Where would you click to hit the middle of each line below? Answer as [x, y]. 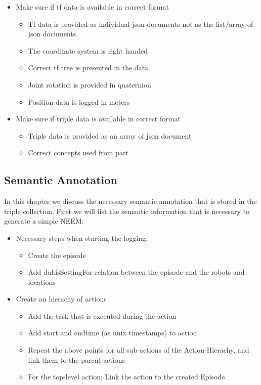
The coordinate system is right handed [88, 50]
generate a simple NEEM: [44, 221]
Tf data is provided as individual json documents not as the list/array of [141, 24]
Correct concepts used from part [78, 153]
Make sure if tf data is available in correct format [92, 7]
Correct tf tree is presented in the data [88, 68]
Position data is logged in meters [79, 101]
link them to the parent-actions [77, 359]
